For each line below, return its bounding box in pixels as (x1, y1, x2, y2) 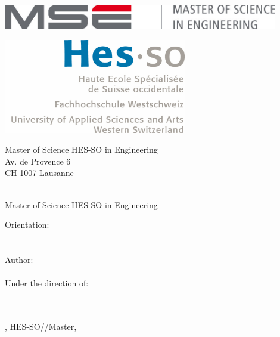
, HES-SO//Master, (5, 320, 77, 332)
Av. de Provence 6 (5, 154, 71, 167)
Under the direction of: (5, 277, 89, 289)
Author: (5, 253, 33, 265)
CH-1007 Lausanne (5, 166, 74, 179)
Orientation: (5, 218, 49, 231)
